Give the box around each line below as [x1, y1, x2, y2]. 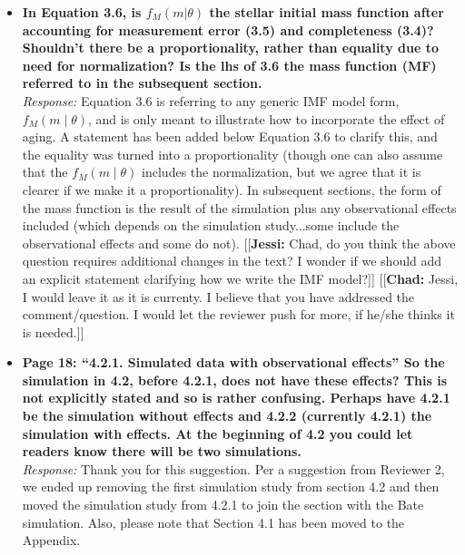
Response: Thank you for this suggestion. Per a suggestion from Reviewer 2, [22, 459, 445, 478]
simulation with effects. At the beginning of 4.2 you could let [22, 424, 413, 443]
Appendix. [22, 531, 81, 550]
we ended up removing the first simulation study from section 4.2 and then [22, 477, 440, 496]
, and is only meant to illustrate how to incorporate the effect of [87, 109, 445, 128]
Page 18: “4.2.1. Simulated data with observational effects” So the [22, 353, 445, 372]
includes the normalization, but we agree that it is [142, 162, 421, 181]
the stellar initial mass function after [209, 3, 444, 21]
